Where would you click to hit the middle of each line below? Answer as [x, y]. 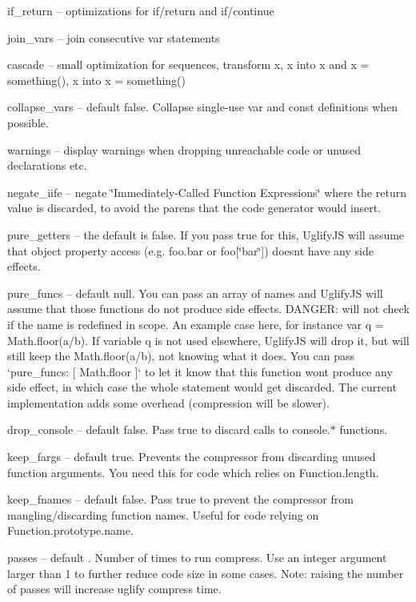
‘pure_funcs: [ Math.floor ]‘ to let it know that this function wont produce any [200, 371]
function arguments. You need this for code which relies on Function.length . [193, 472]
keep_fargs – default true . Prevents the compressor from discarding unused [192, 457]
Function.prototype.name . [70, 530]
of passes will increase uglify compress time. [114, 589]
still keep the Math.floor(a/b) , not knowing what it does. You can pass [181, 356]
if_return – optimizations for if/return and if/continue [141, 10]
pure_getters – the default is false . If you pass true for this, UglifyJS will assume [206, 234]
